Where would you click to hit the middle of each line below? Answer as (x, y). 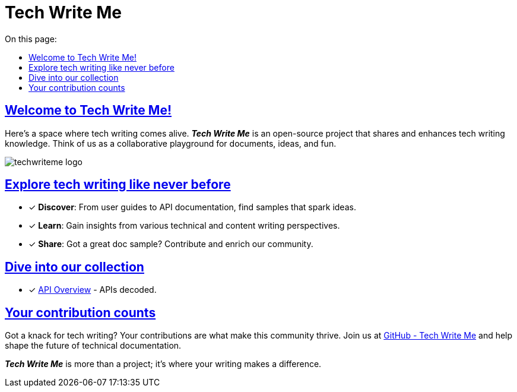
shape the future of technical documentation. (93, 346)
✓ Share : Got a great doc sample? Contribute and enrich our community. (171, 244)
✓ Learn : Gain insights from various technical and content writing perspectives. (184, 226)
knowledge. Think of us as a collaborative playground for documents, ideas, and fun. (171, 143)
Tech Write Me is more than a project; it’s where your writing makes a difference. (163, 364)
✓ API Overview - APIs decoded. (93, 290)
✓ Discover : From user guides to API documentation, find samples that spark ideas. (192, 207)
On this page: (31, 39)
